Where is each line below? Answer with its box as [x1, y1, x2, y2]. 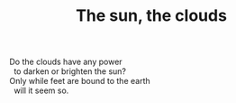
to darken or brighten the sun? [13, 66, 127, 77]
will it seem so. [13, 85, 69, 96]
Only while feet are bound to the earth [9, 76, 150, 87]
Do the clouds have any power [9, 56, 123, 68]
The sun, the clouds [75, 5, 228, 26]
